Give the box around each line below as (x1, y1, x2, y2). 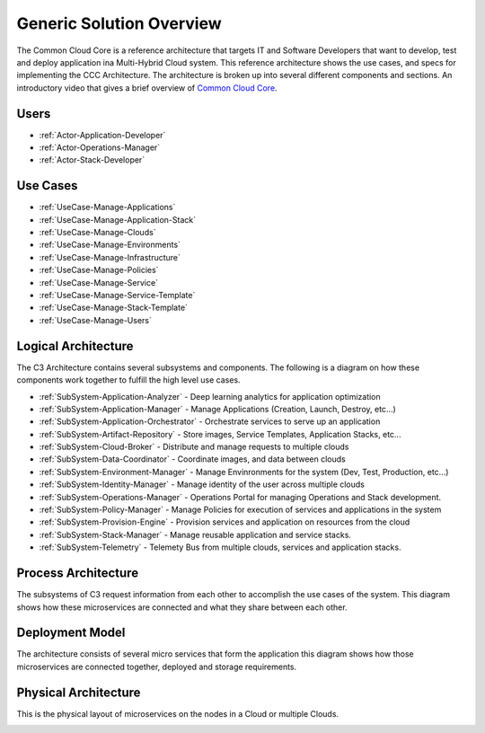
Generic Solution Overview (16, 13, 222, 33)
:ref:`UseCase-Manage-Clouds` (39, 227, 156, 238)
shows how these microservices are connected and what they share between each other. (16, 602, 348, 613)
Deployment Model (16, 625, 126, 640)
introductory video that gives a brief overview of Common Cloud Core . (16, 82, 278, 93)
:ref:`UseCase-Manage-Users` (39, 314, 152, 325)
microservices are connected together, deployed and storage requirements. (16, 661, 297, 672)
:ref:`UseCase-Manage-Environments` (39, 239, 181, 251)
